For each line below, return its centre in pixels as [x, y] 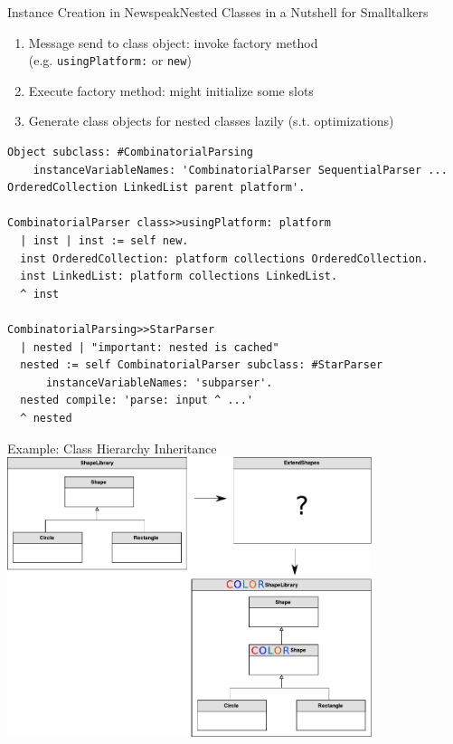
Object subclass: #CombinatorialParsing [131, 153]
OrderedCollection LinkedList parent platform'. [156, 188]
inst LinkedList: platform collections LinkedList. [179, 277]
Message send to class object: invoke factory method [173, 42]
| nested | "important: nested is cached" [150, 347]
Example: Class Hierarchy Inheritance [112, 448]
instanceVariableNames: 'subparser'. [159, 382]
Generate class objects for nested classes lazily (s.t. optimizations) [211, 121]
